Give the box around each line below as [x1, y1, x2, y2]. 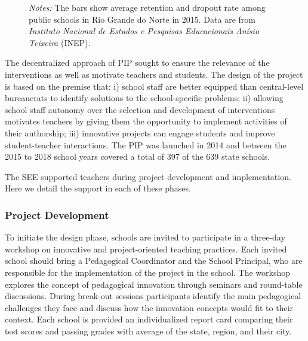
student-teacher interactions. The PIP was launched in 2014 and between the [5, 138, 287, 151]
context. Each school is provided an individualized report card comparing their [5, 313, 293, 325]
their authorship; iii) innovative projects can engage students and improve [5, 126, 275, 139]
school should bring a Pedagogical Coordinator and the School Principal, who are [5, 254, 303, 267]
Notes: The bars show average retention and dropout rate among [29, 1, 266, 13]
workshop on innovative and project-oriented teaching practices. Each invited [5, 242, 287, 255]
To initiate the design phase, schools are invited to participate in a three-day [5, 231, 285, 243]
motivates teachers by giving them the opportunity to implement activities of [5, 115, 287, 127]
